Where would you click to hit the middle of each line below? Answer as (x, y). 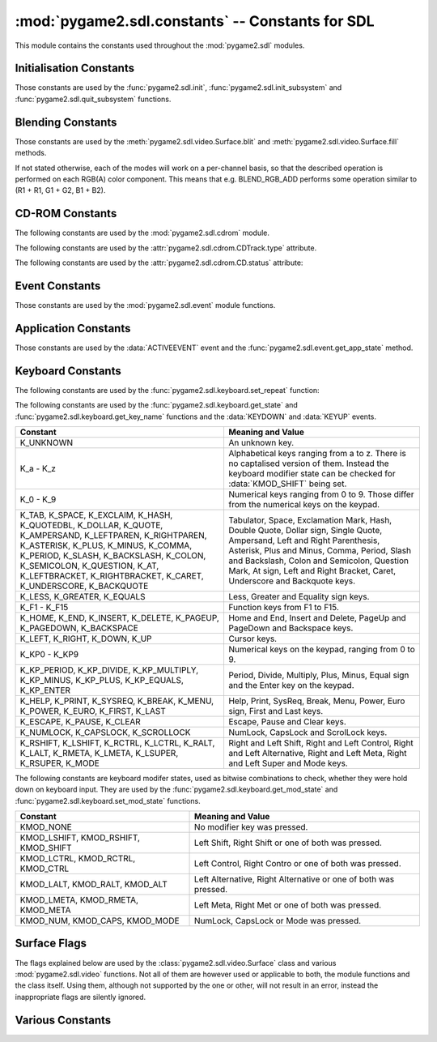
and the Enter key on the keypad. (291, 685)
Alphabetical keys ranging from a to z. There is (317, 453)
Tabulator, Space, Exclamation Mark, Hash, (310, 520)
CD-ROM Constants (66, 214)
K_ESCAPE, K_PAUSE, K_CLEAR (80, 721)
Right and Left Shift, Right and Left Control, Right (321, 743)
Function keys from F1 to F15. (283, 607)
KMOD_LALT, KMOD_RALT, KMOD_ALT (93, 885)
